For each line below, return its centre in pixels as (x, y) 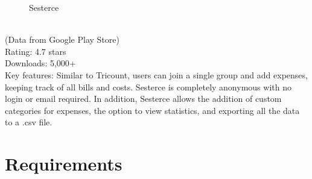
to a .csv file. (29, 122)
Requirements (64, 164)
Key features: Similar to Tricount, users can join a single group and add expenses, (156, 74)
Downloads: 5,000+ (40, 63)
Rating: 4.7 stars (36, 51)
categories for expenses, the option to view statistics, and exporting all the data (152, 110)
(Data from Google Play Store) (62, 39)
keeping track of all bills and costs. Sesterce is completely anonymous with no (148, 86)
